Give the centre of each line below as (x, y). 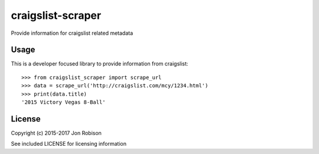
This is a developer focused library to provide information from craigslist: (100, 64)
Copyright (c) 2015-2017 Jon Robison (56, 133)
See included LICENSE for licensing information (69, 144)
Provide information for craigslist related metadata (72, 33)
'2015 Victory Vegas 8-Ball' (64, 102)
